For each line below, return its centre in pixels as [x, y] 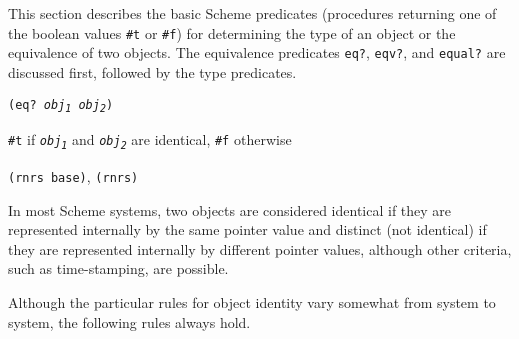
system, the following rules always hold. [129, 321]
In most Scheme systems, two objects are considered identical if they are [230, 209]
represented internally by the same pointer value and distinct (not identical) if [247, 229]
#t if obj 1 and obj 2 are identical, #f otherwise [150, 140]
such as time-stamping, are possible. [118, 268]
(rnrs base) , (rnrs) [73, 175]
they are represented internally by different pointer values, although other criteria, [260, 248]
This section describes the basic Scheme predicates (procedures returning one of [252, 13]
